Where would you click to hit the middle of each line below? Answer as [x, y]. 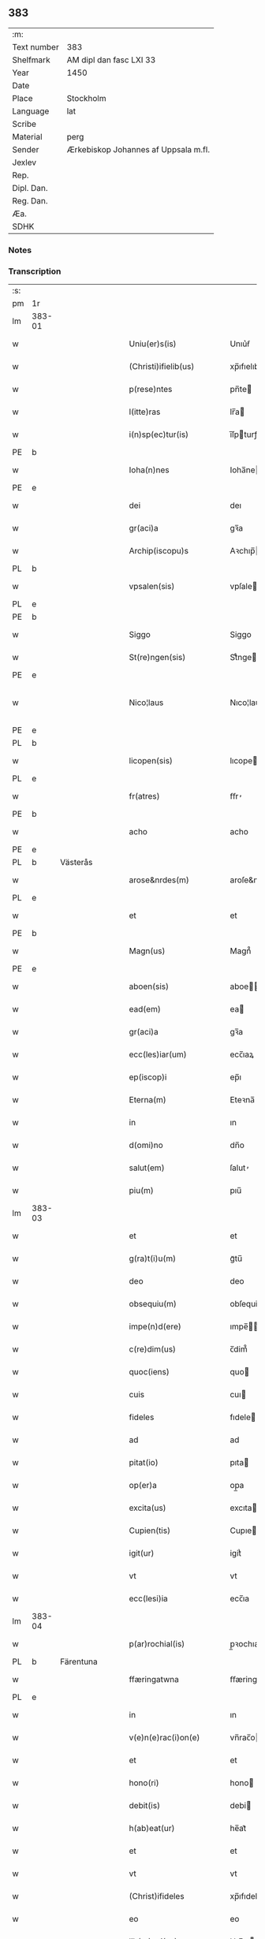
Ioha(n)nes [149, 470]
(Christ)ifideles [157, 1896]
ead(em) [145, 1009]
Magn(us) [147, 951]
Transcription [35, 271]
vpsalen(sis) [152, 587]
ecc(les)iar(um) [158, 1054]
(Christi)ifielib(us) [162, 367]
